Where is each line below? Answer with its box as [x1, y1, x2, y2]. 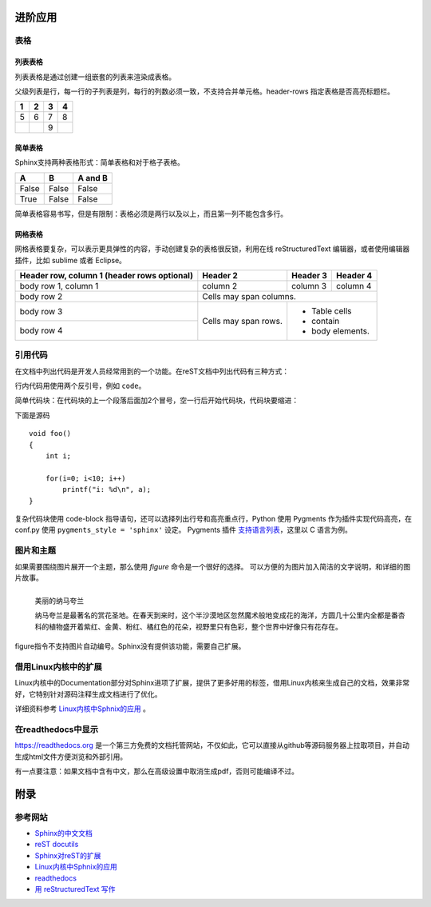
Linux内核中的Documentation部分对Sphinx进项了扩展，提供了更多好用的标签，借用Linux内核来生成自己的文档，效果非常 [14, 678, 410, 688]
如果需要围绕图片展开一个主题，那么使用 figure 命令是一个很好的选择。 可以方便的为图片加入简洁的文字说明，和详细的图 [14, 561, 411, 571]
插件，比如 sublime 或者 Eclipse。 [14, 255, 127, 265]
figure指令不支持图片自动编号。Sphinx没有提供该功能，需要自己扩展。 [14, 641, 246, 651]
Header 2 [202, 270, 239, 281]
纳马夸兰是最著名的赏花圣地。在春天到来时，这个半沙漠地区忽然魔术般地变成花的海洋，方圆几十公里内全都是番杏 [34, 610, 405, 620]
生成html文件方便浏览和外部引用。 [14, 752, 128, 761]
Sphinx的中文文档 [34, 829, 93, 838]
